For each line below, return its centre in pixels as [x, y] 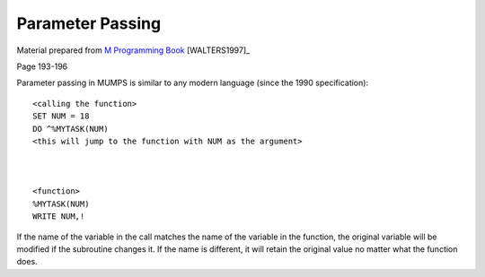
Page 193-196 [42, 66]
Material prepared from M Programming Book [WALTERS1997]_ [133, 50]
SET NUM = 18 [61, 116]
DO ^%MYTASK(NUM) [71, 129]
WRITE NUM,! [59, 216]
